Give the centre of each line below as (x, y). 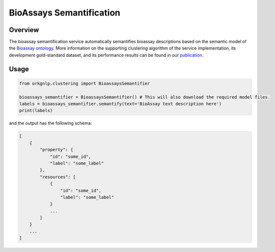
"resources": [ (58, 177)
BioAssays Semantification (65, 13)
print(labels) (36, 111)
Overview (24, 30)
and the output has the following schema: (51, 123)
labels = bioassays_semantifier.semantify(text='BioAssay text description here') (120, 104)
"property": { (56, 150)
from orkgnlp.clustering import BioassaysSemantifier (85, 83)
